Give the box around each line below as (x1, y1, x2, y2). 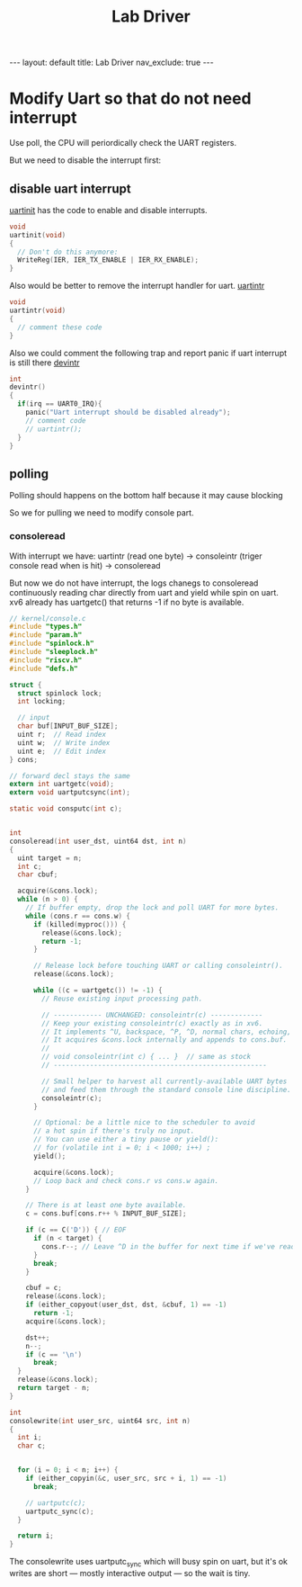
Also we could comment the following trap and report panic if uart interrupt (9, 347, 288, 358)
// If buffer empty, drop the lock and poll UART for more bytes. (25, 903, 280, 912)
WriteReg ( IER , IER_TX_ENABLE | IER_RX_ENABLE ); (17, 256, 200, 264)
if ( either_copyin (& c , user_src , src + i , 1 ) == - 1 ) (25, 1474, 227, 1484)
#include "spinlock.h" (9, 639, 94, 649)
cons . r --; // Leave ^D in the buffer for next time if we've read (41, 1242, 296, 1251)
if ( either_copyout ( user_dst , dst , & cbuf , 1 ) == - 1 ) (25, 1300, 227, 1310)
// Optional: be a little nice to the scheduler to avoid (32, 1118, 255, 1127)
